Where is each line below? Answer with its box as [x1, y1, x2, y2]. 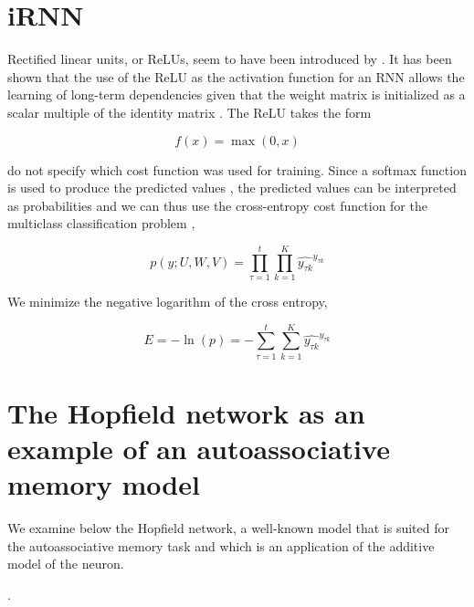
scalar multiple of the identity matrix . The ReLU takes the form [7, 102, 372, 121]
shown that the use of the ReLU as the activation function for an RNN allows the [7, 67, 465, 86]
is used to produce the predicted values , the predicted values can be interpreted [7, 178, 457, 197]
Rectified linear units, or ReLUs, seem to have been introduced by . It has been [7, 49, 452, 68]
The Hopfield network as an [7, 393, 365, 431]
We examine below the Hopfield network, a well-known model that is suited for [7, 518, 449, 538]
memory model [7, 466, 200, 503]
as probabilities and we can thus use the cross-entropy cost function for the [7, 195, 427, 215]
